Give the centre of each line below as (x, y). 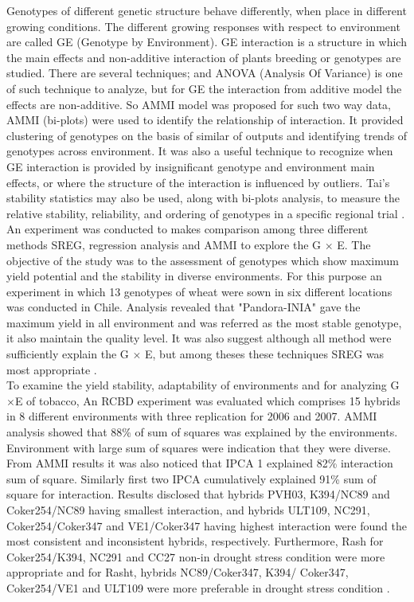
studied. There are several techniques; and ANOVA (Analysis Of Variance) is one (205, 73)
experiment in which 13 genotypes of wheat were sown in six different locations (199, 291)
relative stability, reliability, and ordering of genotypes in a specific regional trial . (206, 213)
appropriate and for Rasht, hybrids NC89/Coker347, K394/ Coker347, (178, 572)
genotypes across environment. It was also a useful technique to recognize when (200, 151)
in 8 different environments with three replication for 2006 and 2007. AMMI (192, 416)
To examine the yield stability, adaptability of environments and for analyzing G (203, 385)
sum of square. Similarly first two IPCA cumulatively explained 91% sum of (191, 478)
